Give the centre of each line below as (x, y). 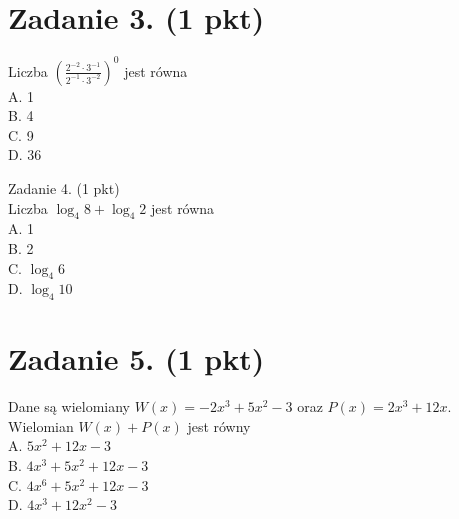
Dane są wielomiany (69, 406)
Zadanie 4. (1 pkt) (64, 188)
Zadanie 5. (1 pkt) (136, 358)
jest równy (219, 425)
